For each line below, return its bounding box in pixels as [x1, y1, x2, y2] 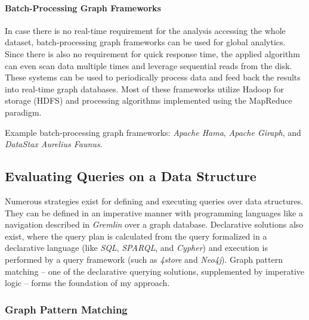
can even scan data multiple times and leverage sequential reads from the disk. [5, 59, 292, 72]
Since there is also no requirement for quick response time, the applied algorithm [5, 47, 300, 60]
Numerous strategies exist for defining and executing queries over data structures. [5, 194, 304, 207]
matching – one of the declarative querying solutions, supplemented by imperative [5, 265, 305, 277]
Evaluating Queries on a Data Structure [5, 167, 257, 185]
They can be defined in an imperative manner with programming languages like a [5, 206, 303, 219]
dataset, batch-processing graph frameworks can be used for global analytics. [5, 36, 286, 48]
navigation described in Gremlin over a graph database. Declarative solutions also [5, 218, 304, 231]
